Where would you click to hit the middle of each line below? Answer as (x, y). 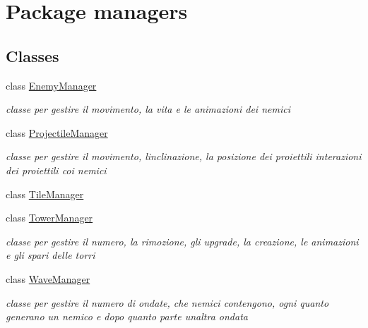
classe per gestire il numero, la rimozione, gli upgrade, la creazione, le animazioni (182, 241)
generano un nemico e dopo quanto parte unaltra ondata (127, 316)
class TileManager (45, 194)
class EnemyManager (51, 85)
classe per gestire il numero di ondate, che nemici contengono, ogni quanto (167, 302)
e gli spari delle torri (51, 255)
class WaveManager (48, 278)
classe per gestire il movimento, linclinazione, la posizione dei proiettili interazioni (184, 156)
